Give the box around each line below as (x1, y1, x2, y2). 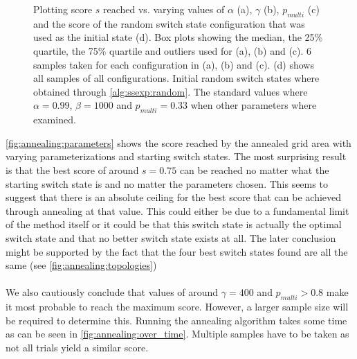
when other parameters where (190, 98, 317, 112)
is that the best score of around (6, 162, 139, 177)
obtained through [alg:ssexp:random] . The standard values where (33, 84, 308, 98)
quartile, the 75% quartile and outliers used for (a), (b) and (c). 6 (33, 43, 312, 58)
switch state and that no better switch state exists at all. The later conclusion (6, 230, 336, 245)
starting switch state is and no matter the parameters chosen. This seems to (6, 176, 328, 191)
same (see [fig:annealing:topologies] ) (6, 258, 157, 272)
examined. (33, 112, 76, 127)
